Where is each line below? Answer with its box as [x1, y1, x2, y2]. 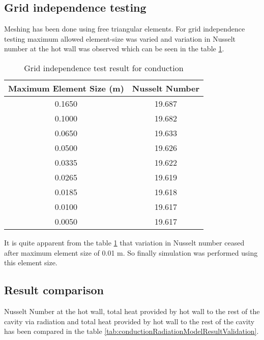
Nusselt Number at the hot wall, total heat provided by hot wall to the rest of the [4, 305, 260, 316]
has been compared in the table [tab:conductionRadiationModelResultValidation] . [4, 326, 259, 336]
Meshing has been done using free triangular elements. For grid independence [4, 23, 245, 34]
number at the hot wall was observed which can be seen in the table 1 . [4, 43, 224, 54]
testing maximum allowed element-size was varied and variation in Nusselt [4, 33, 236, 44]
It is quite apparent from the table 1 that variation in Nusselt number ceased [4, 237, 245, 248]
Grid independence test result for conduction [24, 61, 184, 74]
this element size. [4, 257, 57, 268]
